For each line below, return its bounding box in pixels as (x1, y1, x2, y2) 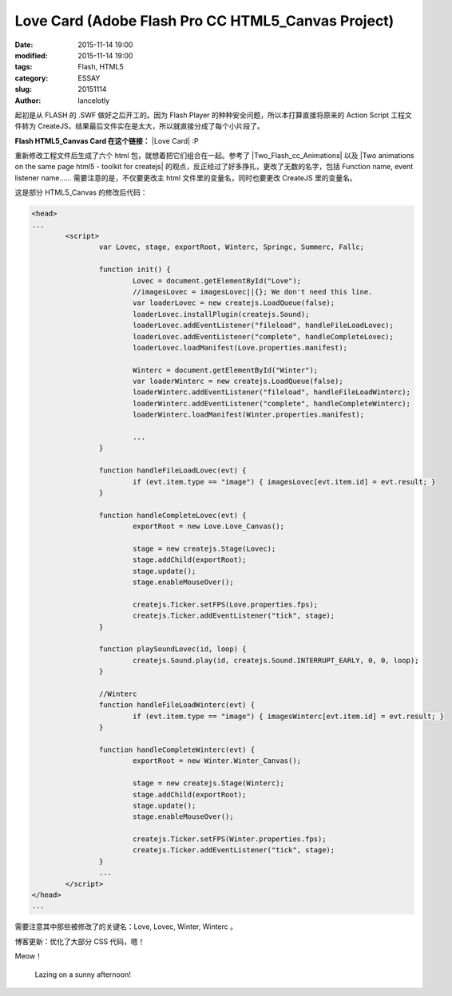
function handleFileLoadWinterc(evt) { (98, 701, 256, 709)
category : (14, 73, 49, 83)
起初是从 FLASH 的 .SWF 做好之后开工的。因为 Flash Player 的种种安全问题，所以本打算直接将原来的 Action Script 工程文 (14, 110, 413, 120)
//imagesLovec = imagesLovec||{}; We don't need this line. (132, 287, 373, 296)
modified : (14, 50, 48, 60)
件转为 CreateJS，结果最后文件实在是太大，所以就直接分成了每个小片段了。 (14, 121, 264, 131)
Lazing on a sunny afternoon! (34, 970, 131, 979)
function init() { (98, 265, 171, 275)
